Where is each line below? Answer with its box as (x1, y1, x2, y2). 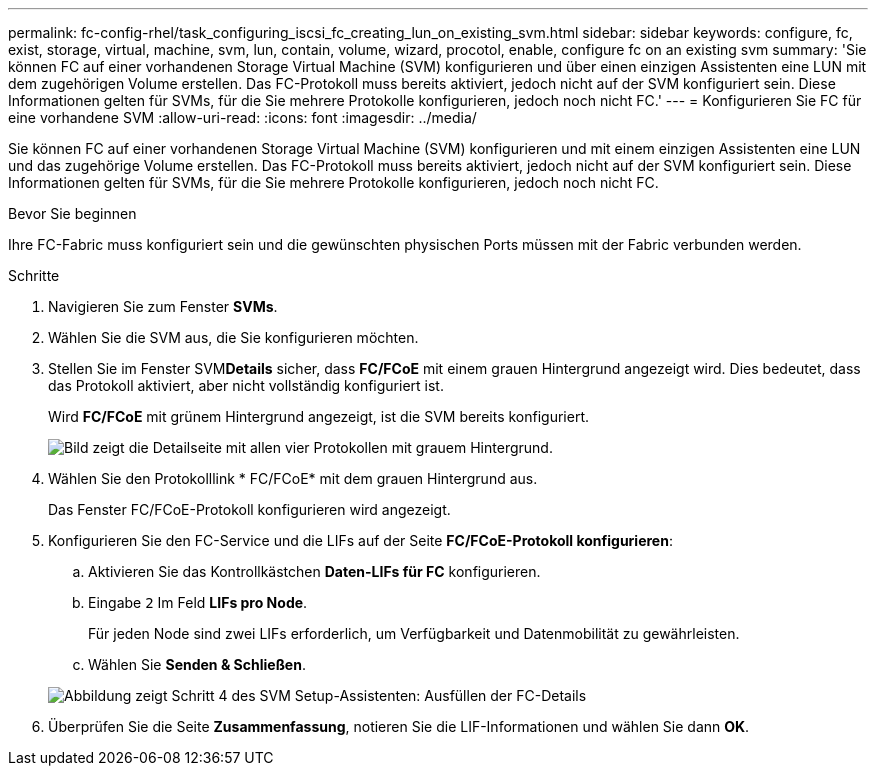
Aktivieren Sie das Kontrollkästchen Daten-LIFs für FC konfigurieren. (88, 563, 541, 580)
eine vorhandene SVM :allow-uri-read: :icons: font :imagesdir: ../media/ (8, 109, 477, 126)
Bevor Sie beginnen (8, 205, 137, 222)
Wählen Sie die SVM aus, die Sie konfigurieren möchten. (48, 329, 419, 346)
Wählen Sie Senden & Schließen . (88, 656, 306, 673)
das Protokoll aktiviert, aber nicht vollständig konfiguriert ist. (48, 377, 444, 394)
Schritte (8, 267, 60, 284)
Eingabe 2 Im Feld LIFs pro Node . (88, 594, 308, 611)
